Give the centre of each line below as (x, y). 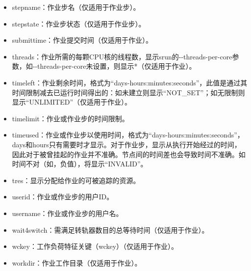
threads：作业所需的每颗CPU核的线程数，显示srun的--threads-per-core (122, 56)
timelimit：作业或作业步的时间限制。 (70, 118)
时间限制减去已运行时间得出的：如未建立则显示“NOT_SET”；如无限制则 (128, 92)
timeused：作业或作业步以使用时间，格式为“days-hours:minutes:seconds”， (128, 135)
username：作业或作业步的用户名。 (67, 213)
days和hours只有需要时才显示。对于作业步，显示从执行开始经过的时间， (126, 144)
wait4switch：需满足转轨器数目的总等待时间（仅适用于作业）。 (110, 230)
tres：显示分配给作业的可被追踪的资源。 (76, 180)
